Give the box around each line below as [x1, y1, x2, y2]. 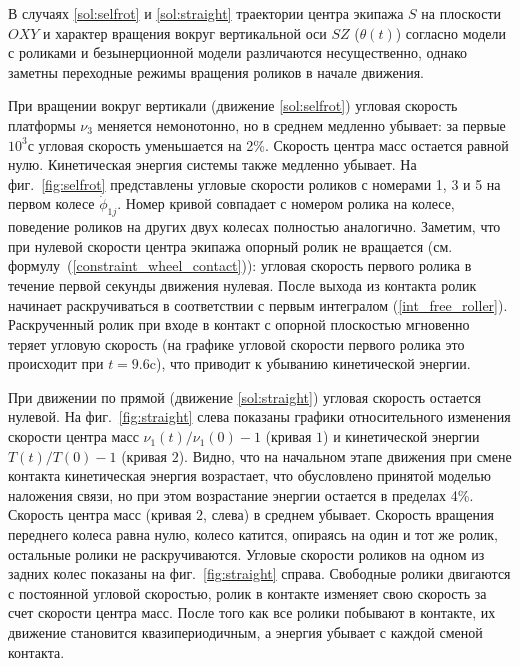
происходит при [8, 353, 104, 374]
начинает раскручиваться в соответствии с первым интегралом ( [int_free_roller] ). [8, 294, 508, 315]
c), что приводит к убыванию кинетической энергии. [149, 353, 471, 374]
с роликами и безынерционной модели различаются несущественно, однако [8, 42, 468, 63]
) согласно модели [395, 22, 506, 43]
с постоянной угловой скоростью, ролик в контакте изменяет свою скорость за [8, 582, 487, 603]
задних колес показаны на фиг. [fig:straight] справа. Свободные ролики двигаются [8, 563, 511, 584]
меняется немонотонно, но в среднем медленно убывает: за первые [97, 114, 506, 135]
